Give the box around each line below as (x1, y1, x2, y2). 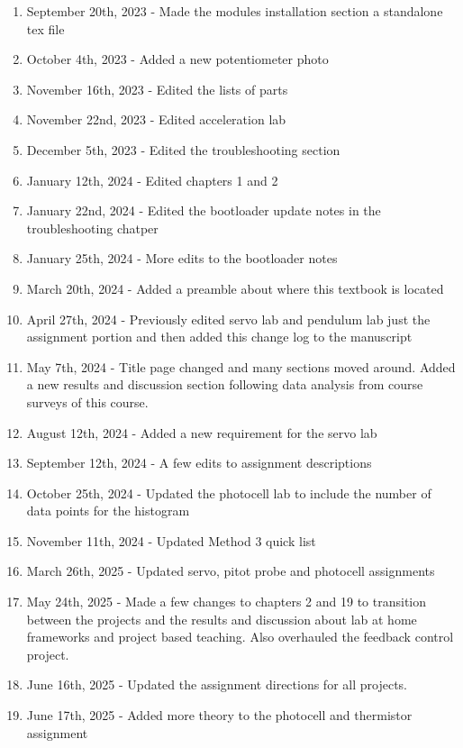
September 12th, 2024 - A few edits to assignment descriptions (26, 453, 372, 472)
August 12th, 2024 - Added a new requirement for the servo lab (26, 423, 377, 442)
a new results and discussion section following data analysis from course (26, 375, 423, 394)
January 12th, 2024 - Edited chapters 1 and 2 (26, 170, 278, 189)
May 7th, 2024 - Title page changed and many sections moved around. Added (26, 357, 456, 376)
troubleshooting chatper (26, 218, 159, 237)
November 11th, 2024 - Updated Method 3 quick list (26, 531, 316, 550)
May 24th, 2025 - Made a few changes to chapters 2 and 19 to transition (26, 592, 427, 611)
